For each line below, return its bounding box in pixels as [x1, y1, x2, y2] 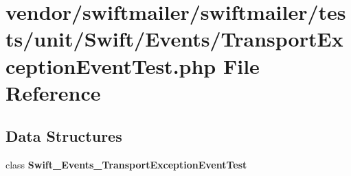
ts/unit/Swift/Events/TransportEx [5, 25, 343, 53]
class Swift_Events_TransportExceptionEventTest [5, 158, 247, 172]
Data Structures [5, 125, 122, 147]
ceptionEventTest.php [5, 51, 216, 79]
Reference [5, 78, 101, 106]
